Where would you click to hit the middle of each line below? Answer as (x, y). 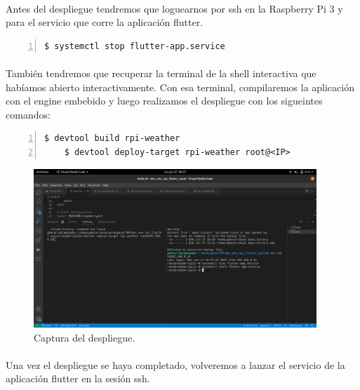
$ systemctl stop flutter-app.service (135, 46)
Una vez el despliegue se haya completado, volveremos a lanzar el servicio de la (175, 364)
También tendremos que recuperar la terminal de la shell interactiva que (161, 73)
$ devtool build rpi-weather (112, 139)
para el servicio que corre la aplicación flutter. (105, 22)
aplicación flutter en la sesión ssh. (78, 378)
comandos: (28, 114)
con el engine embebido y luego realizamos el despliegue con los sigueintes (164, 101)
